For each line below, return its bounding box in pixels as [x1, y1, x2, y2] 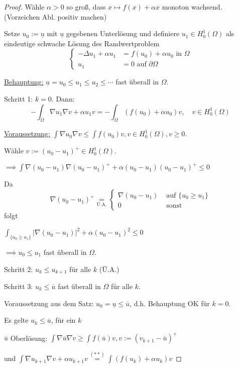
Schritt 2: [4, 263, 33, 274]
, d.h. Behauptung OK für [130, 298, 210, 308]
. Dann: [51, 93, 75, 104]
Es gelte [4, 315, 29, 325]
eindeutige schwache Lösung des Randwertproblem [4, 38, 160, 48]
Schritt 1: [4, 93, 33, 104]
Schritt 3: [4, 281, 33, 291]
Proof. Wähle [4, 2, 45, 12]
